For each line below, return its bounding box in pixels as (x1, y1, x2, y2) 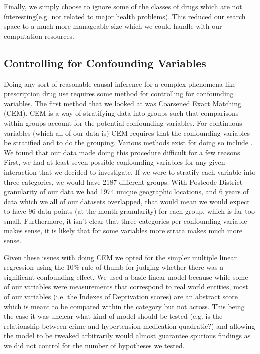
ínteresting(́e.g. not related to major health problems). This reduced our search (4, 11, 246, 21)
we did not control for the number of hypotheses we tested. (4, 340, 185, 351)
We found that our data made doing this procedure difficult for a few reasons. (4, 147, 242, 157)
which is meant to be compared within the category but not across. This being (4, 301, 245, 311)
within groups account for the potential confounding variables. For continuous (4, 117, 242, 128)
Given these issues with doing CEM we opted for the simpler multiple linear (4, 252, 237, 262)
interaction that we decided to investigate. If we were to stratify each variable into (4, 166, 256, 177)
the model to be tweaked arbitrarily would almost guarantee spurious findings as (4, 330, 251, 341)
